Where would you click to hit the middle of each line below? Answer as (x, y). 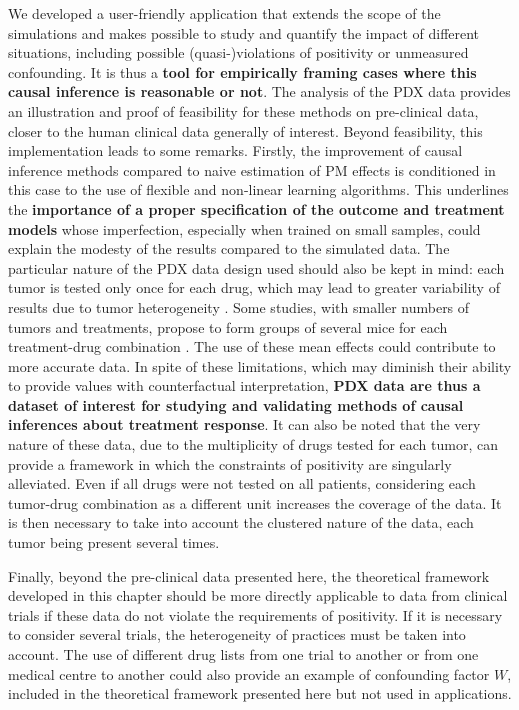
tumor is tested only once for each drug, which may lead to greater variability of (254, 287)
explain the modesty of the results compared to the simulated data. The (229, 248)
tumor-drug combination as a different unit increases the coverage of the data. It (255, 502)
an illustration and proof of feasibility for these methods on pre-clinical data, (243, 110)
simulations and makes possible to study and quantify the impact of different (244, 32)
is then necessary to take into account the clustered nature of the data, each (241, 522)
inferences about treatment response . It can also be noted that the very (244, 424)
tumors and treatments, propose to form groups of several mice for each (228, 326)
